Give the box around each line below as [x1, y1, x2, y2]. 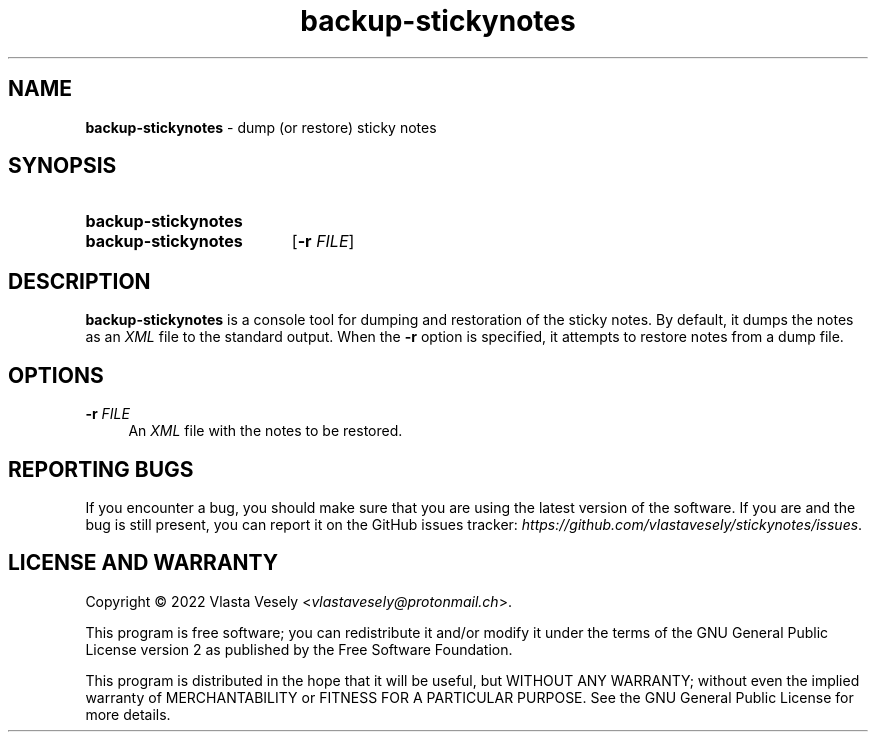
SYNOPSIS [8, 153, 117, 179]
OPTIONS [8, 362, 104, 388]
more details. [85, 705, 171, 723]
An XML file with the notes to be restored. [128, 422, 403, 440]
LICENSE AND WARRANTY [8, 550, 279, 576]
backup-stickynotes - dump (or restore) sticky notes [85, 118, 437, 136]
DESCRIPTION [8, 268, 151, 294]
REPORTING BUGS [8, 456, 194, 482]
